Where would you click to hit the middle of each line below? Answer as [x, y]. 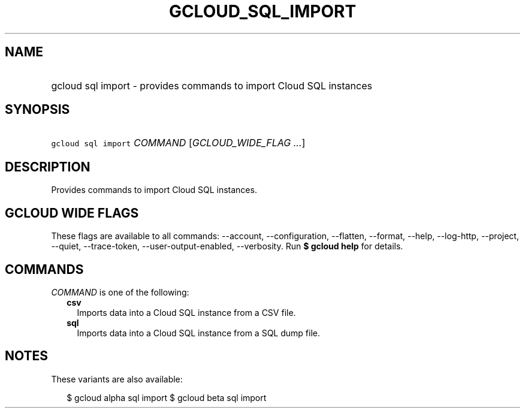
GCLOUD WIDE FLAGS [72, 213]
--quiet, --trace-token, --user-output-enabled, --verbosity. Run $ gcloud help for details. [227, 246]
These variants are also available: [117, 379]
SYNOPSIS [37, 110]
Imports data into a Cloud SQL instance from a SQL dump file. [198, 333]
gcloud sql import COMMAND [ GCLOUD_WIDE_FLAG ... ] [178, 143]
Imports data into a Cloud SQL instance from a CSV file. [186, 312]
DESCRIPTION [48, 167]
